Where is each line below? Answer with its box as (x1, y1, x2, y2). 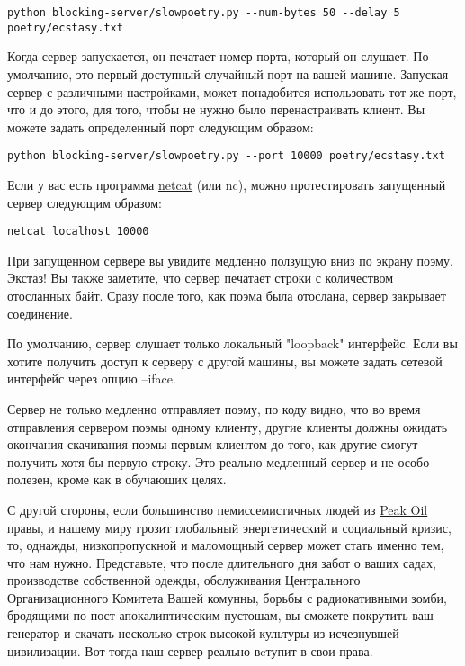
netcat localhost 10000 (7, 225, 149, 238)
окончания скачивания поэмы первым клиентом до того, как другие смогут (7, 435, 418, 454)
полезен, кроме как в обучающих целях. (7, 470, 227, 489)
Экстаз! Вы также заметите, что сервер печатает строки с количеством (7, 268, 394, 287)
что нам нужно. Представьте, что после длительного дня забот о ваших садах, (7, 553, 436, 571)
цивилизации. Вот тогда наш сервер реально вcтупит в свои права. (7, 641, 373, 660)
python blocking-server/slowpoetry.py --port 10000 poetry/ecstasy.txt (7, 149, 445, 163)
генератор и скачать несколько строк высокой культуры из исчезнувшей (7, 624, 399, 643)
